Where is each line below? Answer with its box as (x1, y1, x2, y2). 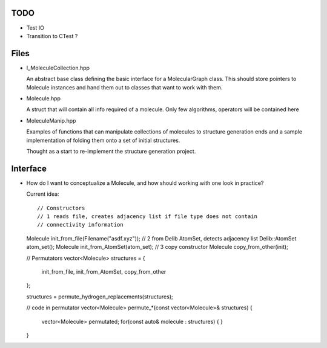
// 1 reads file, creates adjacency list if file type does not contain (37, 213, 257, 220)
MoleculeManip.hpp (26, 117, 76, 124)
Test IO (26, 24, 45, 31)
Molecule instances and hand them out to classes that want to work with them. (26, 83, 223, 91)
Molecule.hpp (26, 94, 61, 102)
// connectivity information (37, 221, 124, 228)
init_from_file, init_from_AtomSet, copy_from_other (41, 268, 167, 275)
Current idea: (26, 190, 60, 198)
